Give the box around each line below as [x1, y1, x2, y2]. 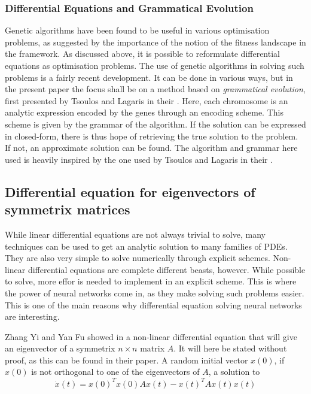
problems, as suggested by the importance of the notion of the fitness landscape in [5, 35, 306, 48]
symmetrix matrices [5, 200, 130, 219]
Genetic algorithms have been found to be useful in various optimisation [5, 24, 270, 37]
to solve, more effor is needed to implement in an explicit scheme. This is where [5, 275, 297, 287]
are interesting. [5, 310, 60, 323]
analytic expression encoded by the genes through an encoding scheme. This [5, 106, 283, 119]
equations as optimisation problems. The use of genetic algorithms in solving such [5, 59, 304, 71]
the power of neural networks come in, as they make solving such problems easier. [5, 286, 304, 299]
